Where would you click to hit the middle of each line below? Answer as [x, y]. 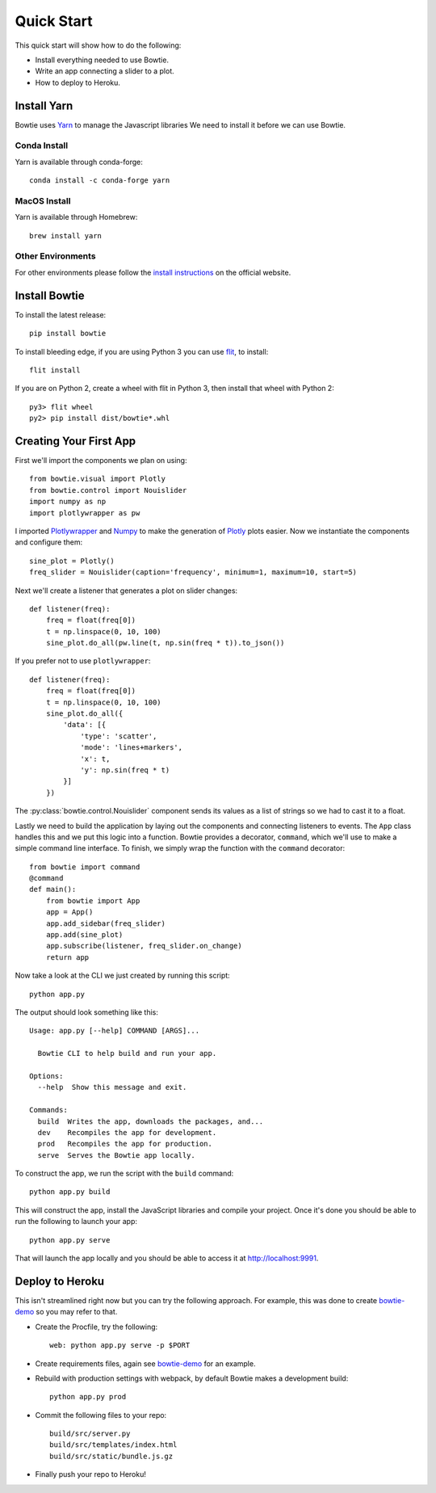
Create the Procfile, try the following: [96, 1327]
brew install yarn [66, 236]
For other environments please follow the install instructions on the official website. [153, 272]
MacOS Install [43, 200]
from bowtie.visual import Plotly [97, 479]
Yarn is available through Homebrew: [76, 217]
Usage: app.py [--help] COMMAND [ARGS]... [115, 1031]
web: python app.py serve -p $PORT [120, 1346]
